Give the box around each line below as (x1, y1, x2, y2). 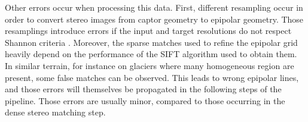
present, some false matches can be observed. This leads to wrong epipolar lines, (5, 71, 299, 83)
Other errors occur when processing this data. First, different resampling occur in (5, 1, 303, 13)
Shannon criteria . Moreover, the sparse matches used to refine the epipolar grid (5, 36, 298, 48)
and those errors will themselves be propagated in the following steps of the (5, 83, 282, 95)
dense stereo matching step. (5, 106, 106, 118)
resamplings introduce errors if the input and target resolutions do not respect (5, 24, 292, 37)
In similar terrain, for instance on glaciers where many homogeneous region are (5, 59, 294, 71)
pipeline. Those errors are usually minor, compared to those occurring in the (5, 94, 285, 107)
